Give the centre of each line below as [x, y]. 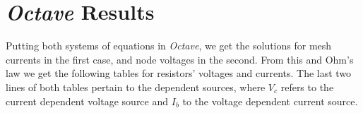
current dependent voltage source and [87, 101]
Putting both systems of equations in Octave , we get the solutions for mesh [169, 46]
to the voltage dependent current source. [270, 101]
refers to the [307, 87]
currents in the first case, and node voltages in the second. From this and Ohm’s [180, 59]
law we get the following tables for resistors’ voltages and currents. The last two [179, 73]
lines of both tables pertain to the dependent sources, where [136, 87]
